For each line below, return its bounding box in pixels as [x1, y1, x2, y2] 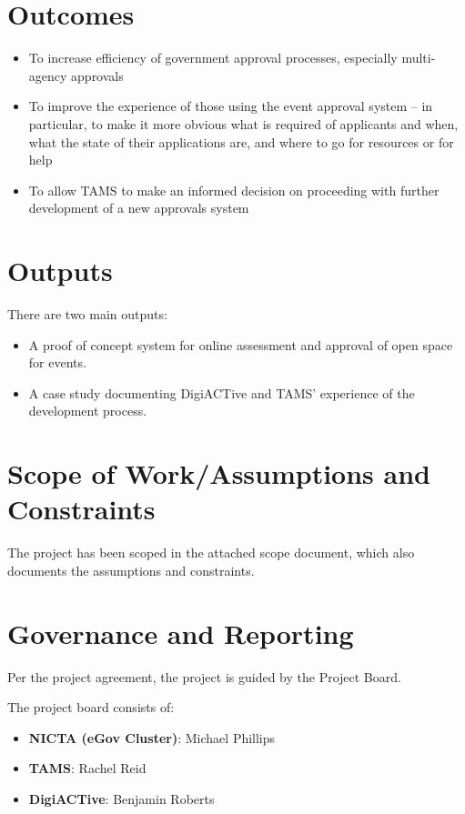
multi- [401, 48, 436, 67]
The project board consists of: [7, 698, 175, 717]
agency [28, 65, 67, 85]
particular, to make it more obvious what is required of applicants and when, [28, 114, 459, 133]
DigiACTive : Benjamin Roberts [28, 789, 215, 808]
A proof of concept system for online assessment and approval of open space [28, 335, 453, 354]
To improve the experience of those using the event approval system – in [28, 96, 433, 116]
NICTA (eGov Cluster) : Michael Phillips [28, 728, 276, 747]
